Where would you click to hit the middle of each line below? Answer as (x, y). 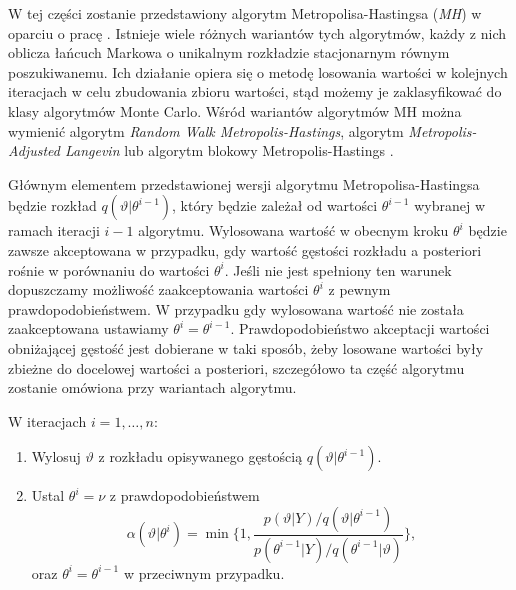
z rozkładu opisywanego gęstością (200, 456)
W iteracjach (47, 420)
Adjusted (34, 150)
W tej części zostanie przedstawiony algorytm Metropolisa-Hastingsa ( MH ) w (245, 13)
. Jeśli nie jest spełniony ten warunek (338, 269)
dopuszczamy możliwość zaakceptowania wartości (158, 289)
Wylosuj (56, 456)
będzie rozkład (52, 205)
